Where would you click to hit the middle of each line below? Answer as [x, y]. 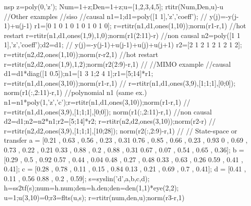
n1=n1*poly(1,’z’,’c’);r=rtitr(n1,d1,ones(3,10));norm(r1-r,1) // [97, 102]
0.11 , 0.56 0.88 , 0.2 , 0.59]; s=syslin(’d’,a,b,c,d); [77, 178]
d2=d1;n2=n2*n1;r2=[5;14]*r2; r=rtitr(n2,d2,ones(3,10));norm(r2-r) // [110, 121]
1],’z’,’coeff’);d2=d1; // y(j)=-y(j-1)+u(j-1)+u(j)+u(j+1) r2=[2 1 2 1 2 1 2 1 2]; [123, 45]
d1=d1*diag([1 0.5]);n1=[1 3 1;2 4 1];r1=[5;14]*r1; [79, 73]
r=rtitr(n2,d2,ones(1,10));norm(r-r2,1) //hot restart [81, 54]
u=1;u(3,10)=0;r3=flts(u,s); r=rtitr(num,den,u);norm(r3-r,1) [94, 197]
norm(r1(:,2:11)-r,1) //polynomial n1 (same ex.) [75, 92]
